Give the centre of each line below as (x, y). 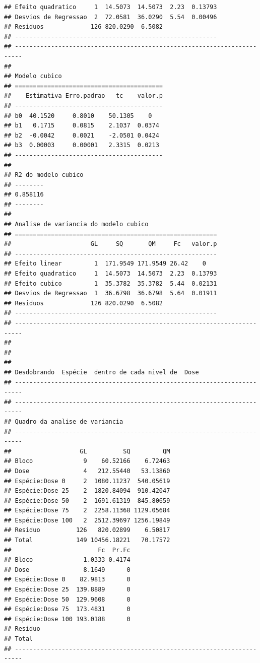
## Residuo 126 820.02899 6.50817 (87, 530)
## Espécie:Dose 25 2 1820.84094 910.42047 (87, 491)
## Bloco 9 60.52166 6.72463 (87, 461)
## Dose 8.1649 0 (67, 570)
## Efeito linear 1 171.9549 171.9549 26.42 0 (105, 264)
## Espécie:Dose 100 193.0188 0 (67, 619)
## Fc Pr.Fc (67, 550)
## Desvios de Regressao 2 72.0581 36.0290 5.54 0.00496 (111, 17)
